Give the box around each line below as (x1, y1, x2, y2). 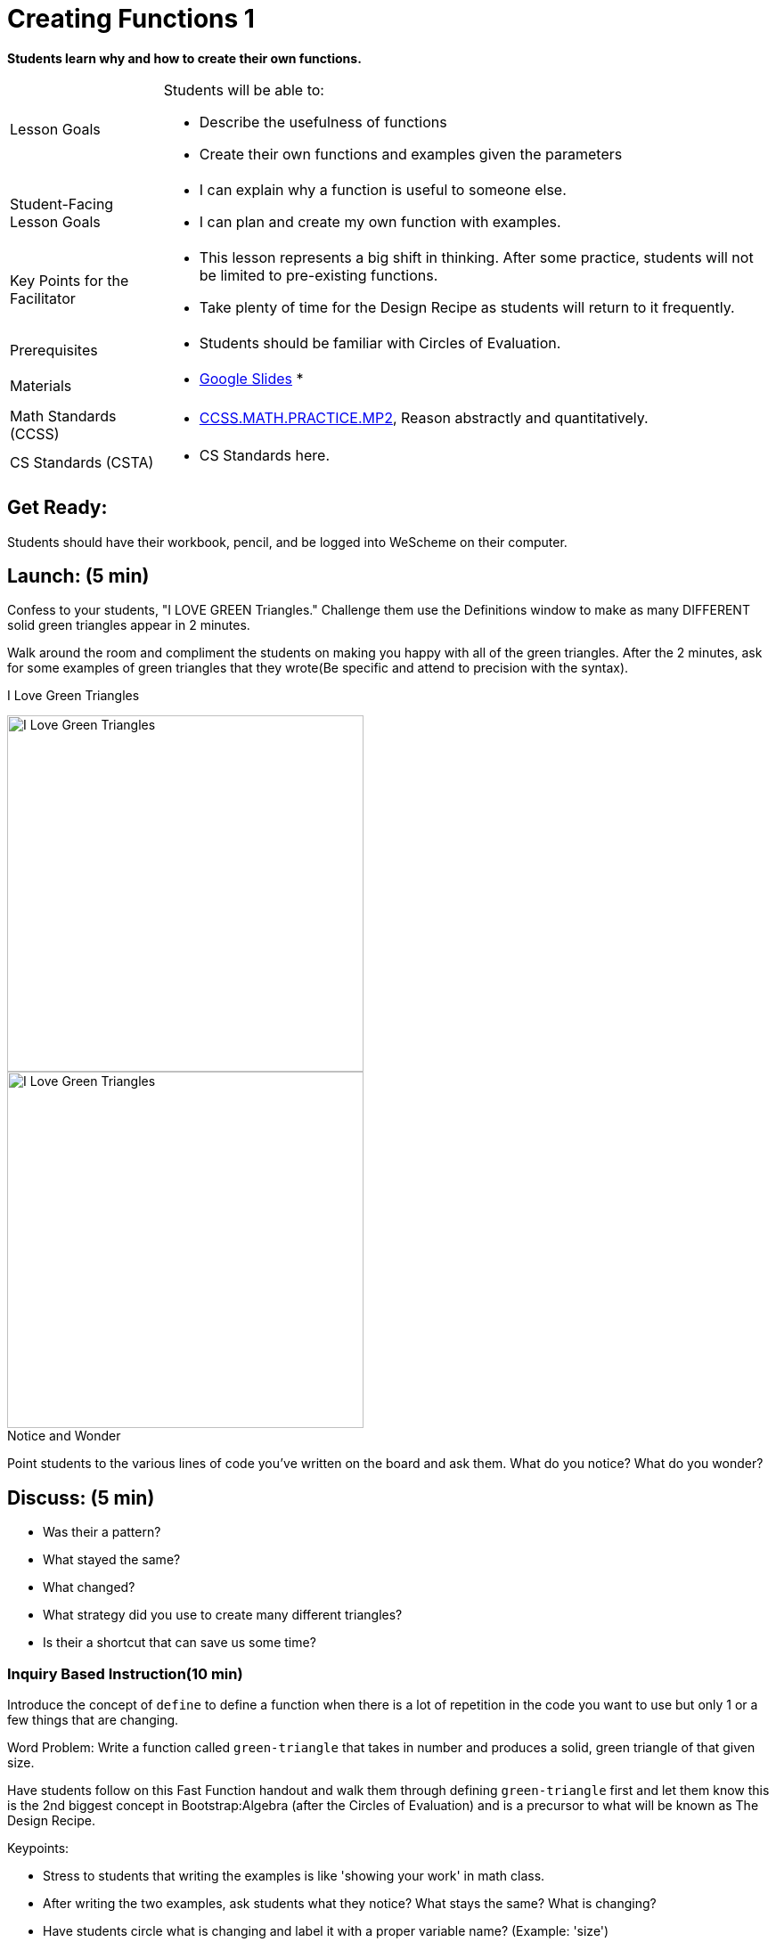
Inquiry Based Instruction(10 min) (7, 1664, 243, 1683)
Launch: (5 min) (7, 565, 150, 588)
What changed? (43, 1579, 135, 1595)
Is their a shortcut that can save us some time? (43, 1635, 316, 1651)
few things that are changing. (7, 1712, 179, 1728)
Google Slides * (199, 369, 304, 388)
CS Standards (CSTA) (10, 453, 154, 471)
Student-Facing (10, 194, 114, 213)
